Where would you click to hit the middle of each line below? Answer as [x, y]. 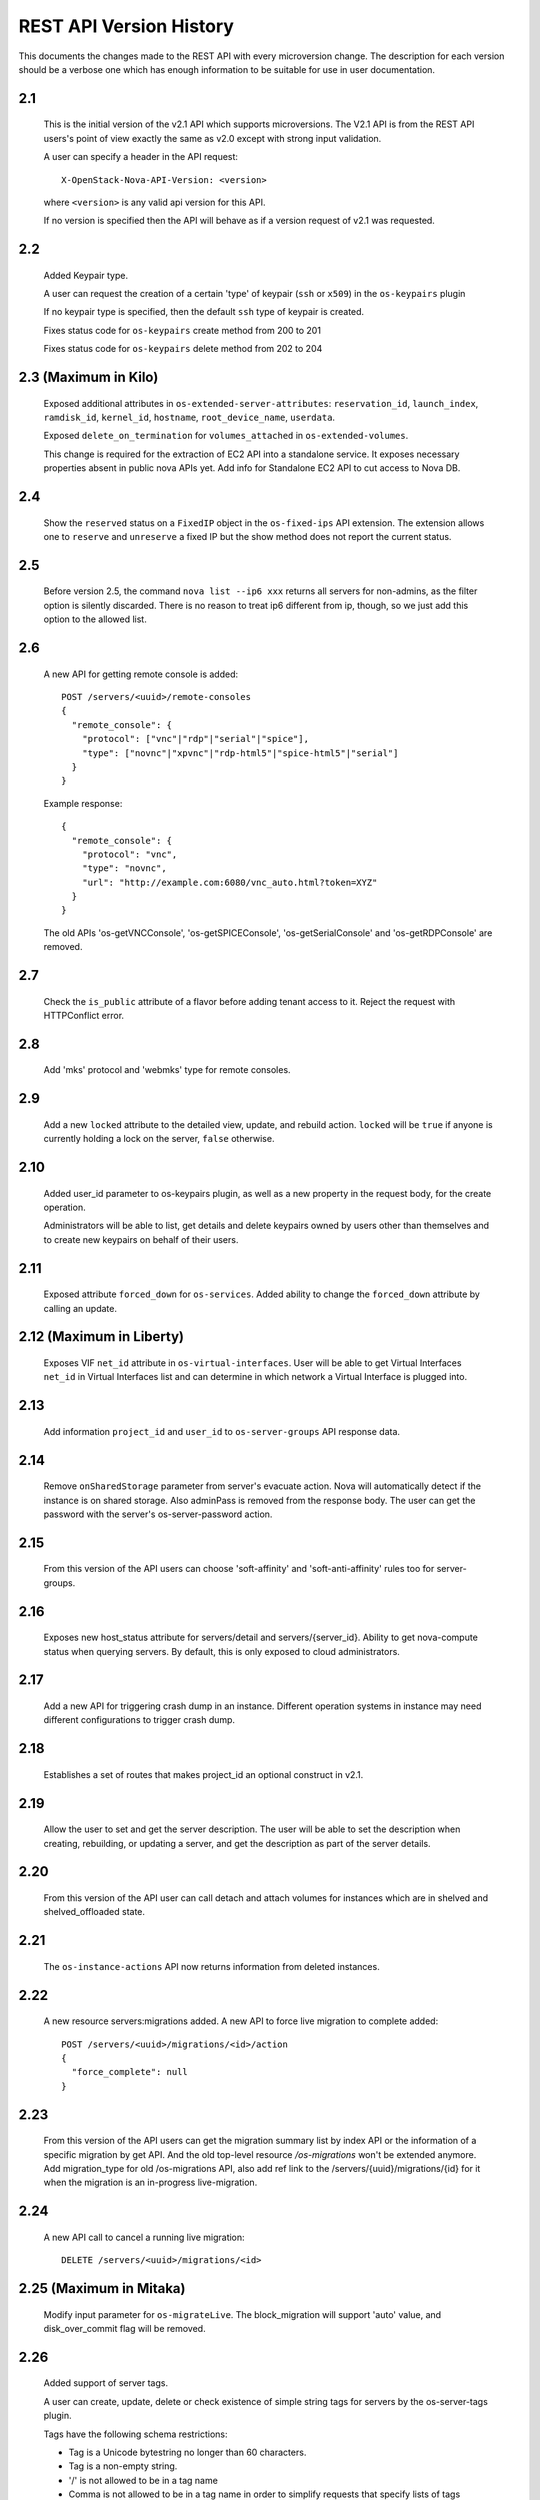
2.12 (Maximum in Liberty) [101, 1336]
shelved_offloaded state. [94, 1912]
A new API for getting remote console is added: [141, 674]
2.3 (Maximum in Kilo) [88, 377]
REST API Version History [126, 26]
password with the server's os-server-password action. [158, 1514]
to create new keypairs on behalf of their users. [141, 1239]
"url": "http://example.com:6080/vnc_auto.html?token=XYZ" [229, 882]
